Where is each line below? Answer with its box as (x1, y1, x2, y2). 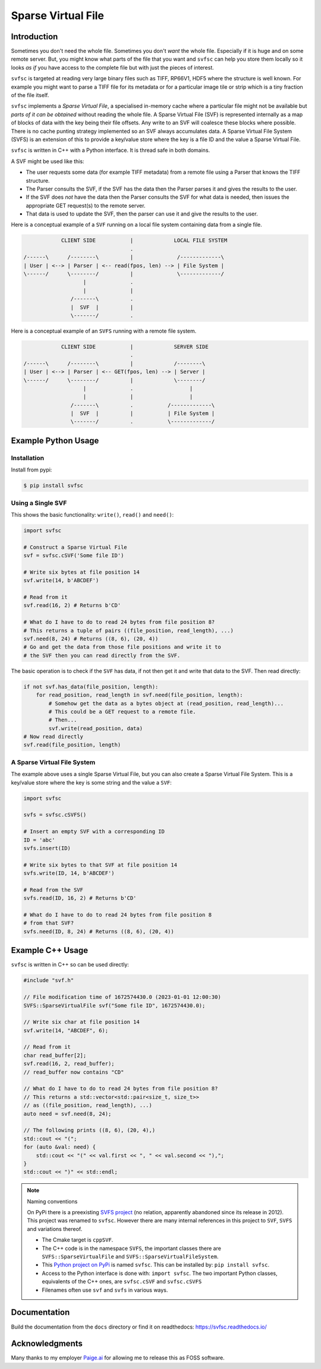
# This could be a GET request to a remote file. (48, 708, 196, 715)
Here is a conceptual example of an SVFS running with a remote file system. (11, 327, 197, 335)
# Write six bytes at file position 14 (23, 568, 140, 576)
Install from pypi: (11, 466, 52, 473)
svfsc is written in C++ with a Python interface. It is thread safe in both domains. (11, 146, 210, 154)
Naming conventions (27, 1198, 78, 1205)
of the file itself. (11, 92, 49, 99)
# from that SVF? (23, 920, 74, 927)
